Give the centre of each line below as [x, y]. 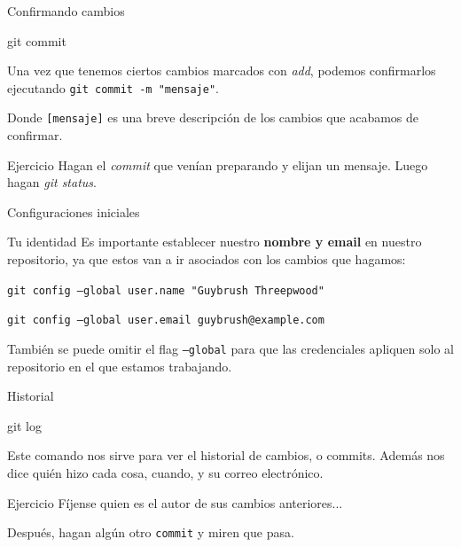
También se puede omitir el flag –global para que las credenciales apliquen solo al [230, 348]
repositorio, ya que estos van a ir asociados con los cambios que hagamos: [207, 259]
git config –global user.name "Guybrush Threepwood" [166, 290]
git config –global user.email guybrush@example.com [166, 320]
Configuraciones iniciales [74, 211]
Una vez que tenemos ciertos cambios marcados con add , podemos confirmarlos [222, 70]
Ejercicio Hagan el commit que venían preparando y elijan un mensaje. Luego [218, 164]
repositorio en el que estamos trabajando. [120, 366]
